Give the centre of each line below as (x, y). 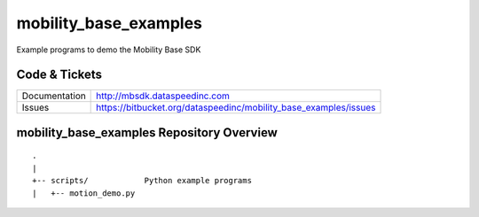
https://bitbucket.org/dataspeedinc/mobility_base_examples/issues (236, 108)
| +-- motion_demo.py (84, 193)
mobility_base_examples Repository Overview (147, 132)
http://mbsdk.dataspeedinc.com (163, 96)
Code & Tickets (59, 75)
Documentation (54, 96)
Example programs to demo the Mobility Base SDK (109, 50)
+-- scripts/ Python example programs (142, 181)
